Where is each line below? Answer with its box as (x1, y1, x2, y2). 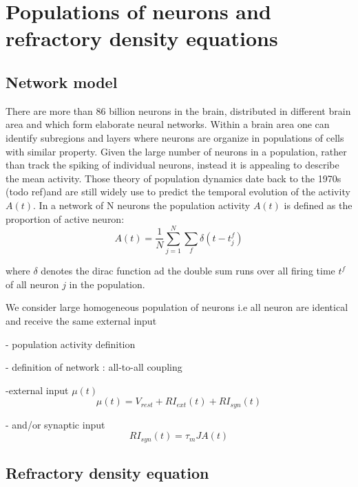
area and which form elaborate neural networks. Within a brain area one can (6, 117, 330, 131)
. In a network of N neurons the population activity (33, 197, 251, 212)
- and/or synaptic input (6, 417, 105, 431)
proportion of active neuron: (6, 211, 125, 226)
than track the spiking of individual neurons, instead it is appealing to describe (6, 158, 339, 172)
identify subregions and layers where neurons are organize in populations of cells (6, 130, 344, 144)
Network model (6, 71, 118, 92)
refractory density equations (6, 24, 278, 52)
